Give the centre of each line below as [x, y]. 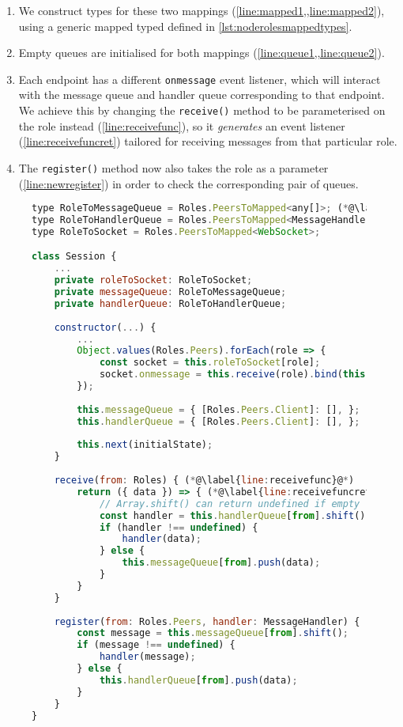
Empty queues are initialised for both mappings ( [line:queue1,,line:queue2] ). [201, 53]
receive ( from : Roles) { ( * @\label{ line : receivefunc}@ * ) [204, 481]
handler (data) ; [162, 539]
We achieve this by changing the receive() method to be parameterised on [202, 110]
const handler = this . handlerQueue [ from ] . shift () [232, 515]
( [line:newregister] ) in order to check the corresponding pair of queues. [188, 183]
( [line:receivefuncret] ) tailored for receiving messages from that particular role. [208, 141]
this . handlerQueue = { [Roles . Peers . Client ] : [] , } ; [218, 421]
